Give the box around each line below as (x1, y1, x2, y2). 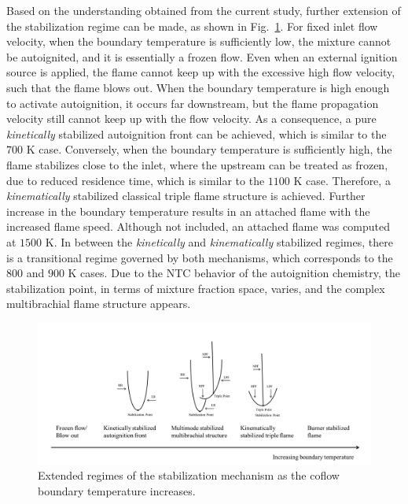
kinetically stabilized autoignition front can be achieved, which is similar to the (6, 125, 387, 142)
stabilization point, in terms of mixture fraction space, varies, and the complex (6, 280, 385, 296)
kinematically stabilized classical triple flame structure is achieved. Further (6, 187, 366, 204)
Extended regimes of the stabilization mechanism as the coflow (38, 467, 340, 484)
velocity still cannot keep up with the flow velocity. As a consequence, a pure (6, 110, 377, 127)
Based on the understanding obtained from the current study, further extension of (6, 2, 401, 18)
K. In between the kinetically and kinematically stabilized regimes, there (45, 233, 393, 250)
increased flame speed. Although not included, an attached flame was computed (6, 218, 390, 235)
